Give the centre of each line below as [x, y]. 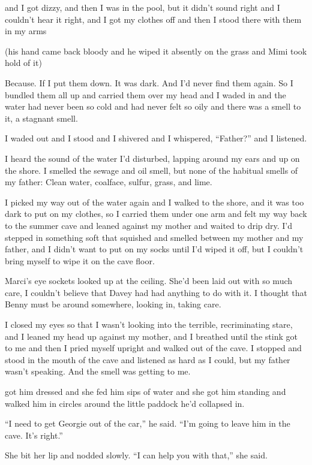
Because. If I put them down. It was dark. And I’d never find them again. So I [149, 82]
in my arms [26, 31]
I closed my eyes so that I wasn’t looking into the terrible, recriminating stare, [149, 324]
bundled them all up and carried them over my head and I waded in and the [145, 94]
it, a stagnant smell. [41, 118]
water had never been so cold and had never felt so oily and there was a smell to [153, 106]
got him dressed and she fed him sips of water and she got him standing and [145, 392]
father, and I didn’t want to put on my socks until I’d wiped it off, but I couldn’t [154, 249]
